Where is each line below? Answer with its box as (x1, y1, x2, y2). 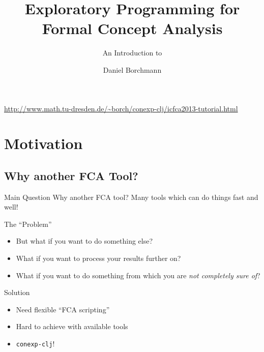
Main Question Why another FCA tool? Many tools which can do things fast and (4, 191, 258, 202)
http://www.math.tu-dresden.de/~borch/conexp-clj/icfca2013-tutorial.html (4, 103, 238, 113)
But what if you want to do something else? (16, 236, 153, 246)
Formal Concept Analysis (42, 18, 223, 39)
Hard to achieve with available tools (16, 321, 128, 332)
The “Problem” (4, 218, 52, 229)
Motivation (4, 133, 83, 154)
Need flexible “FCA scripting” (16, 304, 110, 314)
